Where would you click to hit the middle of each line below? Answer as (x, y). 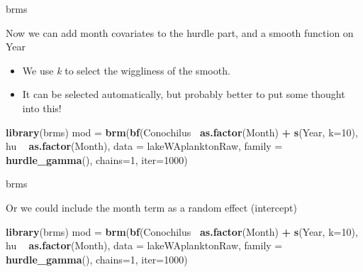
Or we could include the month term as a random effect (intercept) (151, 207)
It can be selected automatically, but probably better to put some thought (184, 94)
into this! (42, 108)
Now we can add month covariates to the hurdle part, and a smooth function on (180, 32)
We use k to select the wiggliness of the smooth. (126, 70)
